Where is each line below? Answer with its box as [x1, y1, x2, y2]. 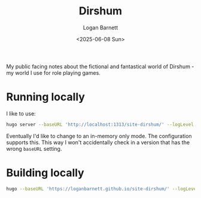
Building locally [6, 166, 85, 179]
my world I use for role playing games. [6, 69, 100, 76]
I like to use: [6, 109, 36, 117]
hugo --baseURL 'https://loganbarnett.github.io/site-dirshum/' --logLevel [6, 185, 199, 192]
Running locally [6, 90, 86, 104]
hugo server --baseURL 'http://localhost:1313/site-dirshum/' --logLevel [6, 121, 194, 127]
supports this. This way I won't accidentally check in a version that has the [6, 139, 190, 146]
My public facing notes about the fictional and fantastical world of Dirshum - [6, 63, 194, 70]
